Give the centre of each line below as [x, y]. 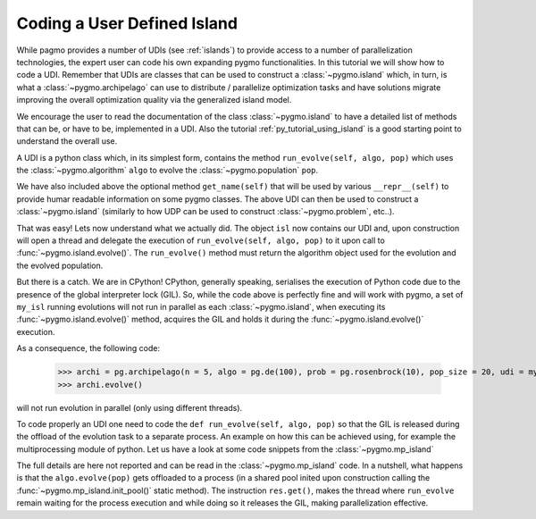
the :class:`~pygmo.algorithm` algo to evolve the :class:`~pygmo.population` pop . [167, 171]
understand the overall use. [67, 141]
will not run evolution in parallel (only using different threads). [130, 407]
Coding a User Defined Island [127, 23]
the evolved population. [60, 265]
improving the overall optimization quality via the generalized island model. [154, 100]
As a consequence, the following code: [88, 348]
